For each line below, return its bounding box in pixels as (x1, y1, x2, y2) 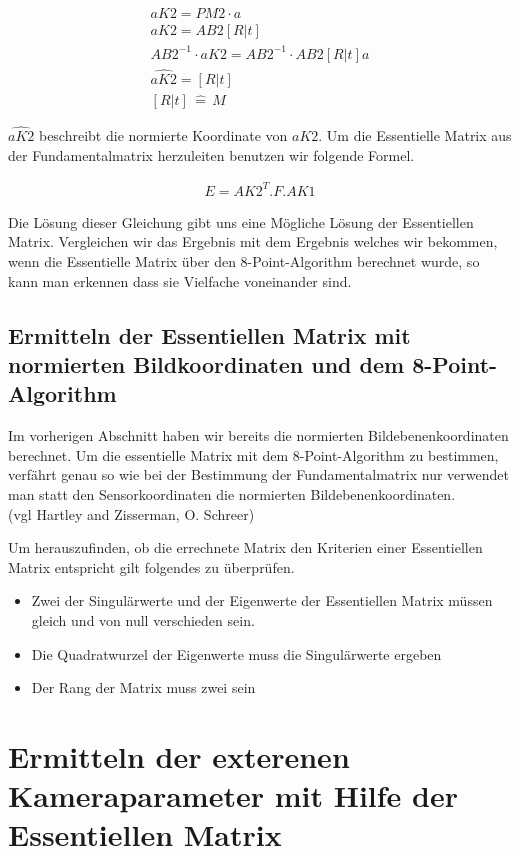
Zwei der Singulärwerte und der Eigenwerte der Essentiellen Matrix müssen (31, 590, 493, 611)
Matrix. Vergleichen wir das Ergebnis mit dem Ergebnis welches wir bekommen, (8, 231, 498, 252)
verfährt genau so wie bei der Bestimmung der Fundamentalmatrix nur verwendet (8, 464, 509, 485)
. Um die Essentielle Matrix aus (318, 125, 512, 146)
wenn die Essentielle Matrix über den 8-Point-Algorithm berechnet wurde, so (8, 251, 480, 271)
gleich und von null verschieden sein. (31, 609, 255, 630)
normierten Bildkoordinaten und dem (8, 348, 405, 379)
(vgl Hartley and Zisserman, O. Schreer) (8, 503, 255, 524)
